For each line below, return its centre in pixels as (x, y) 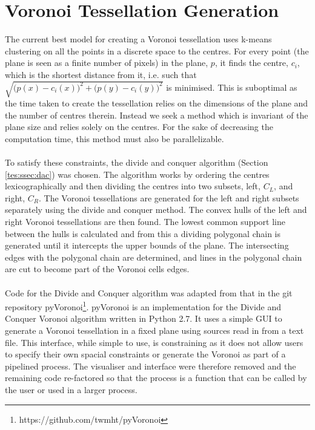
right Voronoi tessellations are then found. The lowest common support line (145, 221)
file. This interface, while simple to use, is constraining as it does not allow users (154, 342)
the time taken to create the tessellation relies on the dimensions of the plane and (157, 103)
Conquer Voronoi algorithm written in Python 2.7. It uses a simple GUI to (144, 318)
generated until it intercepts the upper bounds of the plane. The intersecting (147, 245)
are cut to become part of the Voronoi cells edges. (97, 269)
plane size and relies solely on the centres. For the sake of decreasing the (139, 127)
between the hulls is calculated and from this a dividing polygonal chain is (143, 233)
